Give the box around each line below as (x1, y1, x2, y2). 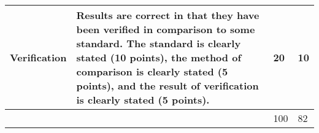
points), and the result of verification (76, 78, 259, 93)
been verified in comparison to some (76, 22, 255, 36)
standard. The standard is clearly (76, 36, 241, 50)
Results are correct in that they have (76, 8, 259, 22)
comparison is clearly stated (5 (76, 64, 228, 78)
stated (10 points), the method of (76, 50, 241, 64)
